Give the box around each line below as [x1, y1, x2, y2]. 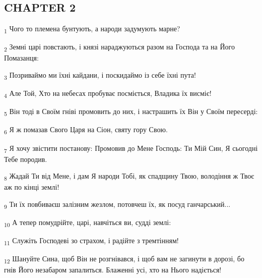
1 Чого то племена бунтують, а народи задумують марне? [4, 23, 180, 35]
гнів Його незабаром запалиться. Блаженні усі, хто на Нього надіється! [4, 264, 222, 275]
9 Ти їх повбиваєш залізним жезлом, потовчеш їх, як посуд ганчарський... [4, 198, 231, 210]
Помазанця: [4, 52, 39, 63]
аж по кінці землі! [4, 182, 59, 192]
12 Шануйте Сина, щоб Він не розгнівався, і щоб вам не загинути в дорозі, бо [4, 253, 244, 265]
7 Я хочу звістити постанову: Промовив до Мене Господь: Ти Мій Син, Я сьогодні [4, 142, 258, 154]
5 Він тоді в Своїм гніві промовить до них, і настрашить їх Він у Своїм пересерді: [4, 106, 258, 118]
